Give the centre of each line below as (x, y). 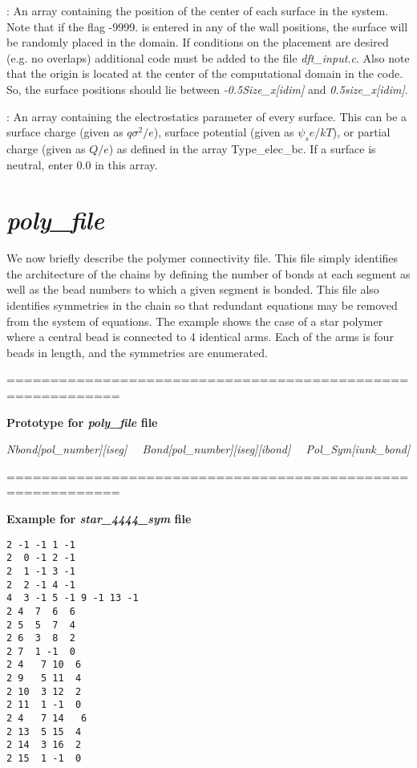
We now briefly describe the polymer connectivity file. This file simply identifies (202, 258)
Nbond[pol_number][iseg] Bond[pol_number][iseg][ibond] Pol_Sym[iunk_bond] (208, 449)
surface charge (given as (65, 132)
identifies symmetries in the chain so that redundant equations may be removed (202, 305)
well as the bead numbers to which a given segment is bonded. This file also (193, 289)
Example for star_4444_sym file (99, 518)
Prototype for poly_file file (82, 422)
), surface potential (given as (224, 132)
